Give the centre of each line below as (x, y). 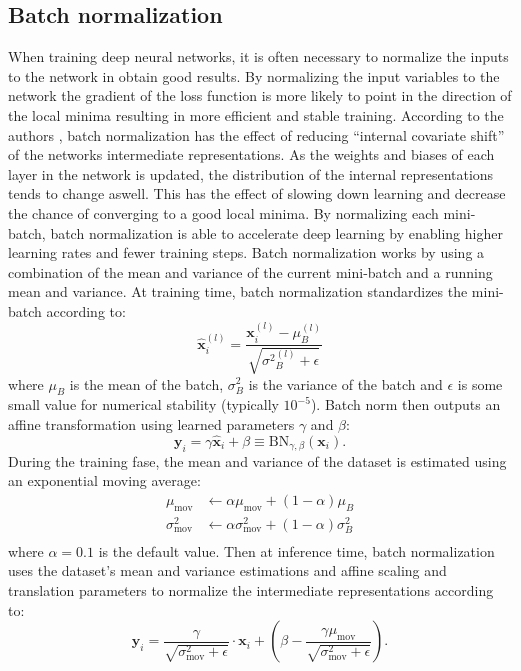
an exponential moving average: (104, 480)
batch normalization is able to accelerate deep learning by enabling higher (276, 232)
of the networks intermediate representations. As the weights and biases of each (251, 154)
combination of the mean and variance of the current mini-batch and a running (250, 271)
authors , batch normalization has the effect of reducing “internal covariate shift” (256, 134)
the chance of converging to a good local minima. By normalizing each (223, 212)
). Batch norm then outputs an (405, 404)
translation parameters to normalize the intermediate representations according (251, 590)
